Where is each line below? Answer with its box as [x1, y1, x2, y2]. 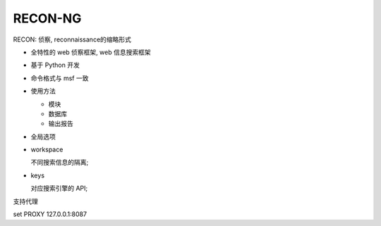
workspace [30, 145, 64, 154]
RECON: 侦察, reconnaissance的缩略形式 [13, 35, 132, 44]
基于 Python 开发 [30, 61, 80, 70]
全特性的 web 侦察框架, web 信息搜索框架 [30, 48, 151, 56]
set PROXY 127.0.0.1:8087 [13, 210, 87, 218]
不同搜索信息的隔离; [30, 158, 89, 167]
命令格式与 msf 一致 [30, 74, 89, 82]
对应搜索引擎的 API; [30, 184, 88, 193]
